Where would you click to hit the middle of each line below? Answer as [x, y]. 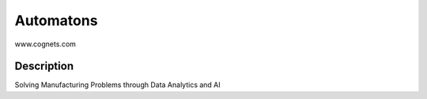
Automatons [56, 20]
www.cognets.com [45, 44]
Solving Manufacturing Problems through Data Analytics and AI [117, 85]
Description [44, 66]
